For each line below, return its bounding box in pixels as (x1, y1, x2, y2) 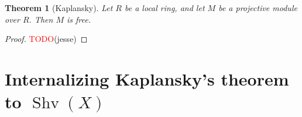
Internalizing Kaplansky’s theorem (5, 66, 289, 90)
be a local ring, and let (125, 2, 205, 13)
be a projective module (218, 2, 297, 13)
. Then (29, 13, 53, 25)
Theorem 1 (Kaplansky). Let (5, 2, 113, 13)
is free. (67, 13, 91, 25)
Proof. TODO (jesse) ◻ (5, 33, 88, 45)
